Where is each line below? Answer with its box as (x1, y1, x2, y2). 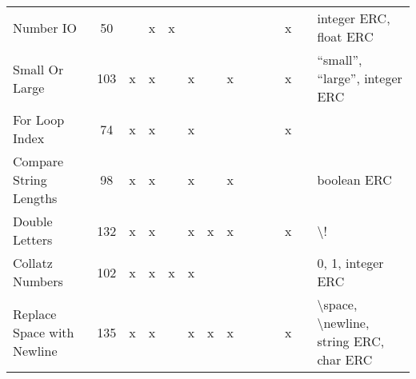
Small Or (13, 59, 64, 78)
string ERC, (317, 332, 385, 350)
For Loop (13, 110, 65, 129)
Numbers (13, 272, 63, 290)
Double (13, 212, 53, 230)
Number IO (13, 18, 78, 37)
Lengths (13, 189, 58, 207)
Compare (13, 152, 64, 170)
